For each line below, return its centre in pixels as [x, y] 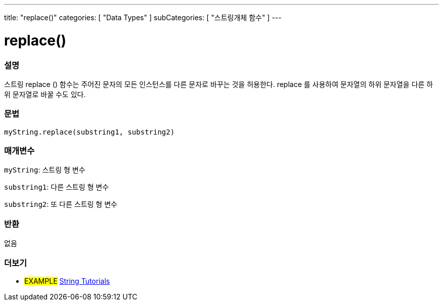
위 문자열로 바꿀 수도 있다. [45, 94]
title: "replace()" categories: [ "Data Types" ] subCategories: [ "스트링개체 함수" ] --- [143, 17]
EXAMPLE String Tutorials [67, 281]
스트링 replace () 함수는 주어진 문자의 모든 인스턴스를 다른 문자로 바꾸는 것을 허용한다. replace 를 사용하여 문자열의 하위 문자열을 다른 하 [219, 84]
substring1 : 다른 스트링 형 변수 [57, 187]
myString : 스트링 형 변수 [45, 170]
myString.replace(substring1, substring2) [90, 132]
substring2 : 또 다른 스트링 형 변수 [61, 204]
